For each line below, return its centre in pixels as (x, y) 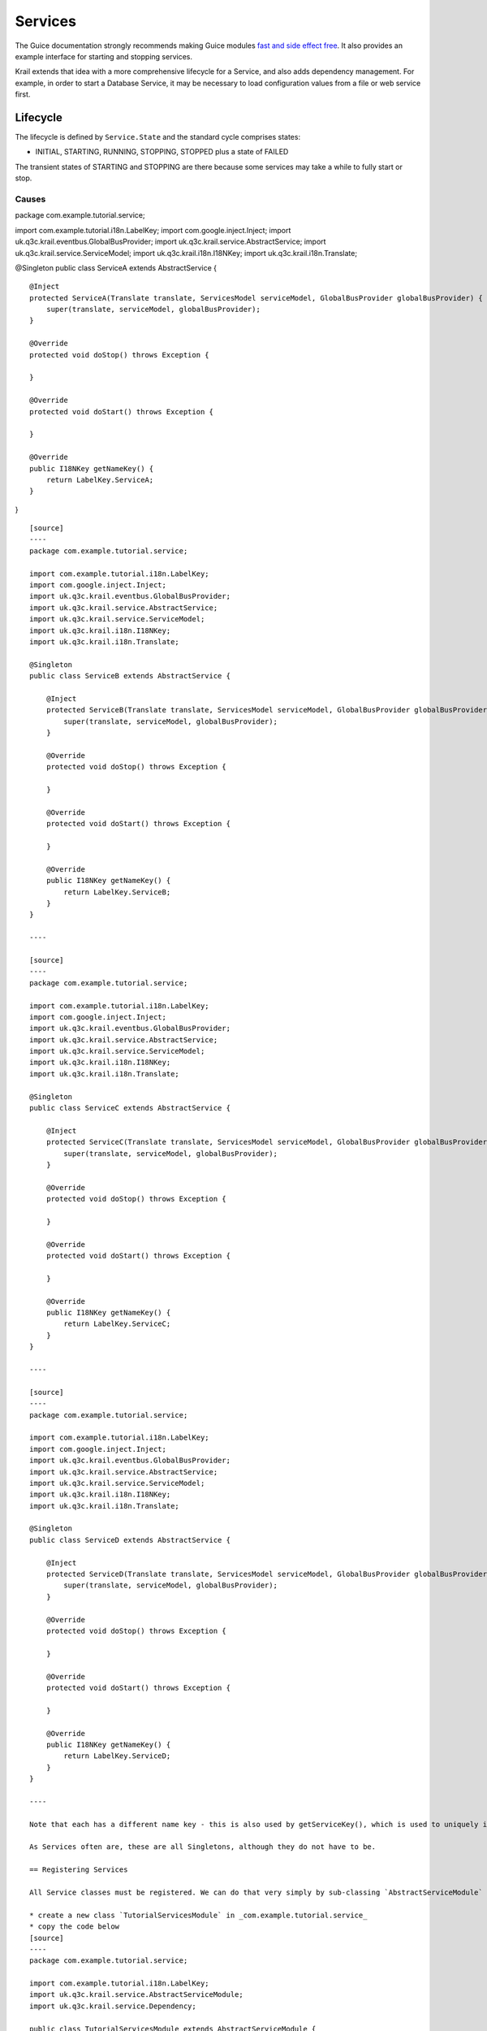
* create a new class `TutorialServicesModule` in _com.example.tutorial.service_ (198, 1915)
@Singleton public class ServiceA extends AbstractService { (116, 267)
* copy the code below (75, 1927)
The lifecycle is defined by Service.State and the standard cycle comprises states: (157, 137)
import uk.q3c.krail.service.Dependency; (113, 2006)
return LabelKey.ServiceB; (117, 892)
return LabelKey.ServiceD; (117, 1756)
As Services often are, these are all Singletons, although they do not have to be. (203, 1847)
